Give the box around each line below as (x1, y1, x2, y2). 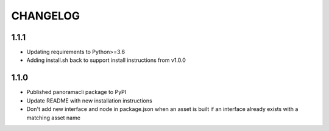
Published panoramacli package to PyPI (26, 89, 127, 96)
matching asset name (26, 114, 80, 121)
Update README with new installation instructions (26, 97, 152, 104)
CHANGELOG (11, 9, 80, 22)
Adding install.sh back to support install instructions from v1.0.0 (26, 56, 186, 64)
